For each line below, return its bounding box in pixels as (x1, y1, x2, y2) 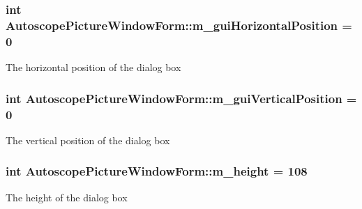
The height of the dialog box (6, 189, 128, 204)
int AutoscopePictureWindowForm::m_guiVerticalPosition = (6, 89, 357, 107)
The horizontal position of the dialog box (6, 60, 181, 75)
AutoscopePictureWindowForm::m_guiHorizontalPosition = (6, 16, 352, 33)
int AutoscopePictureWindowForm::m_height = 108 (6, 162, 308, 180)
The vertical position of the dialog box (6, 132, 170, 147)
